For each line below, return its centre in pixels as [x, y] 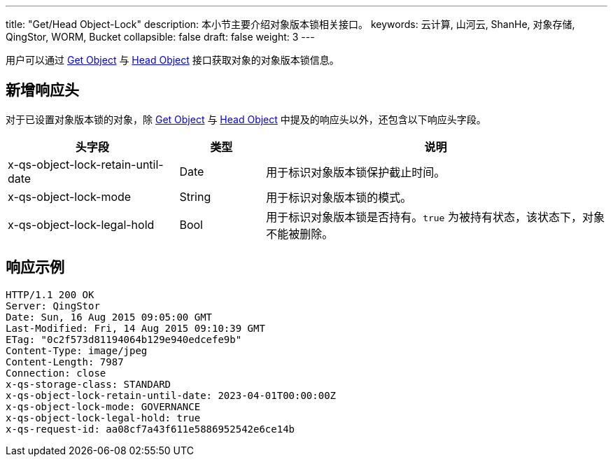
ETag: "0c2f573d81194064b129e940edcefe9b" [124, 339]
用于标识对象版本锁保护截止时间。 [356, 172]
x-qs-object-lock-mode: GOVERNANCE [103, 406]
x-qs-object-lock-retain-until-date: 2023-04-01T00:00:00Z [171, 395]
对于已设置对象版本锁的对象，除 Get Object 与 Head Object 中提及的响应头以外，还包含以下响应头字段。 [246, 119]
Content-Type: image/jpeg [77, 350]
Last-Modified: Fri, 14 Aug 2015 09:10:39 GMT [135, 328]
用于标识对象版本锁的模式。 [339, 197]
